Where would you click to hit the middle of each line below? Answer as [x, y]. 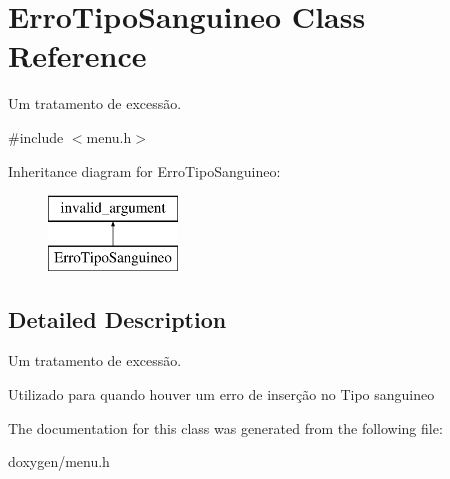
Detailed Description [117, 318]
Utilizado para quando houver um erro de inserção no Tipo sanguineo [221, 394]
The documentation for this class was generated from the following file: [225, 427]
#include [36, 136]
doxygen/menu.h [59, 461]
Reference [77, 55]
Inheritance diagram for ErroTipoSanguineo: [144, 170]
